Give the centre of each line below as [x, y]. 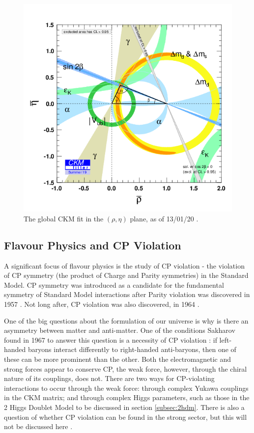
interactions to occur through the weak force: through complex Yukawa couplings [126, 388]
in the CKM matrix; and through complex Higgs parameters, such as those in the [127, 397]
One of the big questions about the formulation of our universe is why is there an [126, 320]
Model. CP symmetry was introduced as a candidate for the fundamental [114, 284]
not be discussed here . [38, 426]
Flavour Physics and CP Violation [93, 245]
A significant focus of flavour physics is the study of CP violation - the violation [124, 265]
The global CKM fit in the [64, 218]
